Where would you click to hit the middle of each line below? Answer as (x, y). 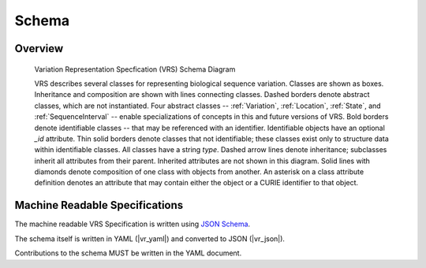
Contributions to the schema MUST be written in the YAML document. (128, 253)
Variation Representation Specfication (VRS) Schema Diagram (135, 69)
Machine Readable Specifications (99, 205)
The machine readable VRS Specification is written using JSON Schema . (133, 224)
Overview (39, 48)
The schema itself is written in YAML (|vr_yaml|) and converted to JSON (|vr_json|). (150, 238)
